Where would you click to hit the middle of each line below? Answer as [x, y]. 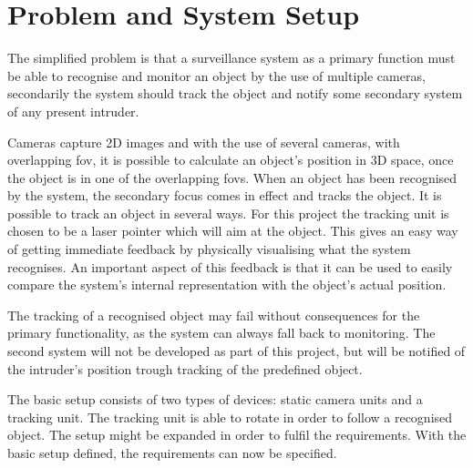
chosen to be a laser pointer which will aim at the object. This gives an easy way [233, 231]
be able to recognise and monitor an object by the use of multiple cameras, [216, 75]
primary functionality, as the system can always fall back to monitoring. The [221, 333]
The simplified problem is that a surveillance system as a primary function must [231, 58]
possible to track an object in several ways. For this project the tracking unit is [228, 213]
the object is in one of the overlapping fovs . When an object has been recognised [232, 177]
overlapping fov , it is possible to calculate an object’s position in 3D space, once [231, 160]
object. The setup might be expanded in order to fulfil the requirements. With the [237, 435]
